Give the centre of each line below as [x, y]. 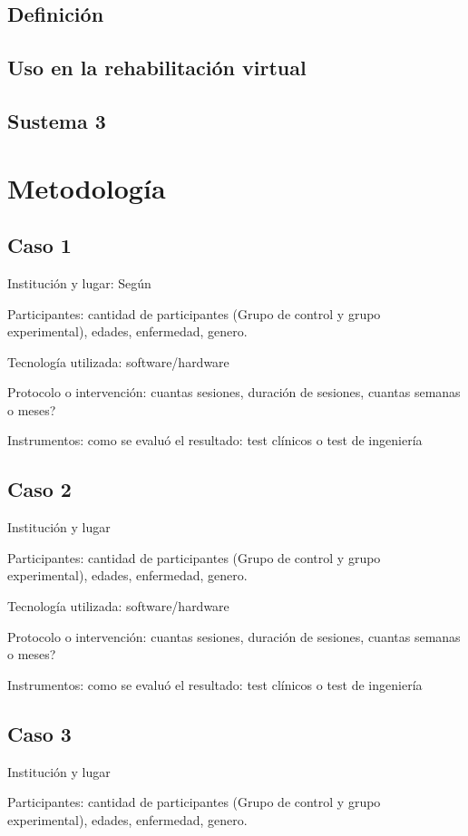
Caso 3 [39, 733]
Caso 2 [39, 489]
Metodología [87, 187]
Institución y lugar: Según [79, 282]
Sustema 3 [57, 120]
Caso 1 [39, 245]
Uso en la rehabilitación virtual [157, 68]
